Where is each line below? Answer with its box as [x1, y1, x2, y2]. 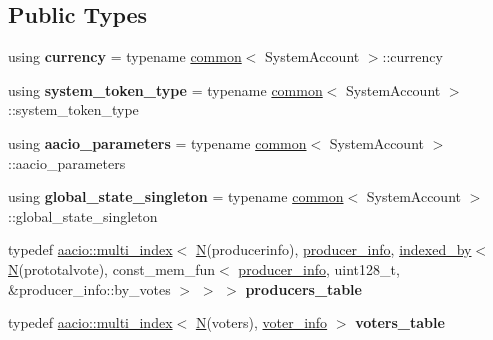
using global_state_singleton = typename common [8, 186, 344, 207]
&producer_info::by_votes [8, 278, 171, 299]
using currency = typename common [8, 46, 242, 67]
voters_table [355, 312, 445, 333]
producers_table [245, 278, 362, 299]
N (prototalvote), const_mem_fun [8, 258, 216, 279]
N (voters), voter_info [195, 312, 328, 333]
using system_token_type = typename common [8, 79, 323, 100]
